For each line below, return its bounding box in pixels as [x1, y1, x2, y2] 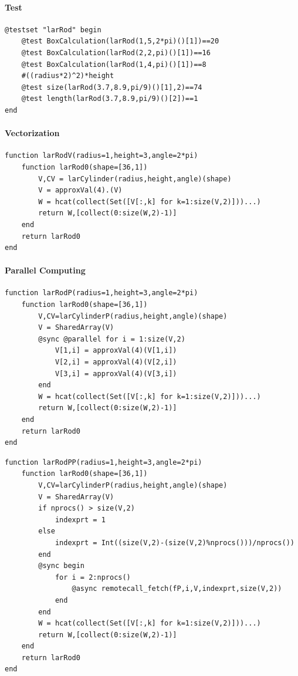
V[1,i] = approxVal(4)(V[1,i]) [55, 346, 177, 355]
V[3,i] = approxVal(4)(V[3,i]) [55, 369, 177, 378]
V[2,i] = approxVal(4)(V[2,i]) [55, 358, 177, 367]
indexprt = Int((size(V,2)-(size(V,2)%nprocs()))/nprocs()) [55, 538, 294, 547]
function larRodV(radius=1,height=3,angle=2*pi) [5, 151, 198, 160]
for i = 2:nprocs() [55, 573, 131, 582]
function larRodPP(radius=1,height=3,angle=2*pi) [5, 458, 202, 467]
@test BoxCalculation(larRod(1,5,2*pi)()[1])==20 [21, 37, 219, 46]
